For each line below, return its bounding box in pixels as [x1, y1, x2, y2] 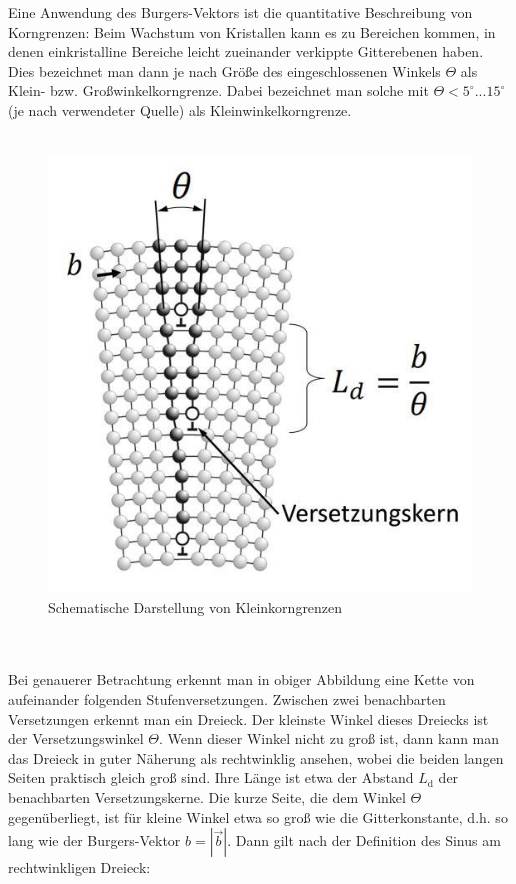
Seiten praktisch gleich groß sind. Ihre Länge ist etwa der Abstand [8, 767, 414, 788]
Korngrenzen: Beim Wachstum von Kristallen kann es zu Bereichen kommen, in [8, 21, 496, 42]
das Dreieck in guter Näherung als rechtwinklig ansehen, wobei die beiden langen [8, 747, 504, 768]
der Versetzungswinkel [8, 728, 144, 749]
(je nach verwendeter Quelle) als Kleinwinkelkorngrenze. [8, 99, 352, 120]
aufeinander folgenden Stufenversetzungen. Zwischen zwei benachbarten [8, 689, 446, 710]
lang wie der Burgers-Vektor [8, 830, 181, 851]
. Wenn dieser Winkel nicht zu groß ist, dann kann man [158, 728, 500, 749]
